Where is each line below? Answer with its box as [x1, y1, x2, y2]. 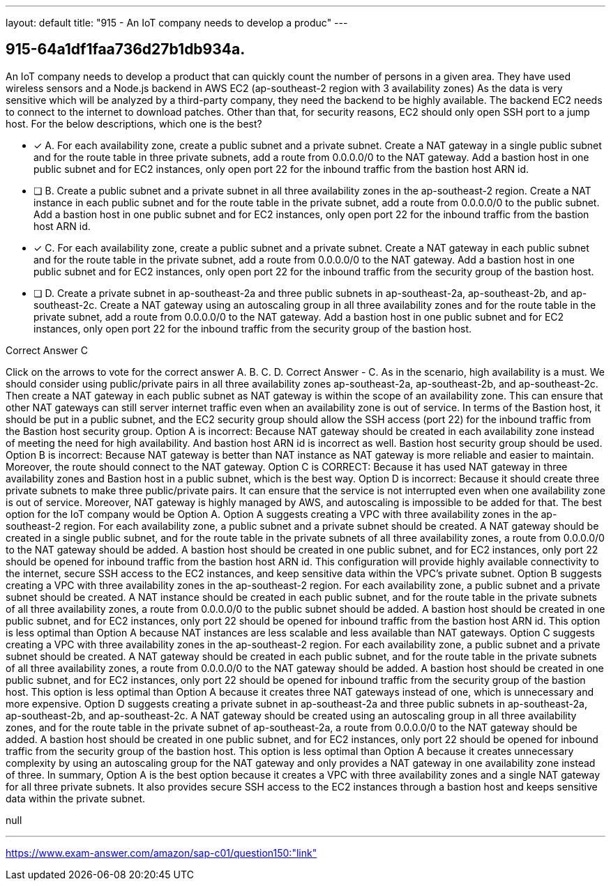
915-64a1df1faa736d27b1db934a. [6, 40, 246, 59]
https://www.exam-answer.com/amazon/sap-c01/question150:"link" [6, 846, 317, 859]
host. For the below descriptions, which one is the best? [6, 117, 262, 130]
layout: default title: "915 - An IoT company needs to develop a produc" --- [6, 17, 348, 29]
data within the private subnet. [6, 792, 146, 804]
